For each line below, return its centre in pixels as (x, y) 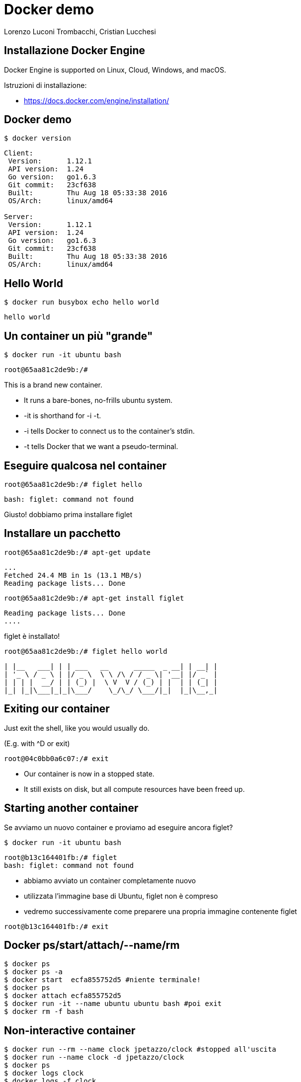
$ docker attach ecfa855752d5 (63, 996)
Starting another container (71, 808)
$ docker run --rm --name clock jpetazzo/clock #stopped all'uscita (140, 1049)
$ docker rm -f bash (44, 1012)
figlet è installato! (32, 636)
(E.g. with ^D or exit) (37, 743)
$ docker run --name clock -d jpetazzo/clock (94, 1057)
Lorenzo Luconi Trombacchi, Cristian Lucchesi (80, 31)
